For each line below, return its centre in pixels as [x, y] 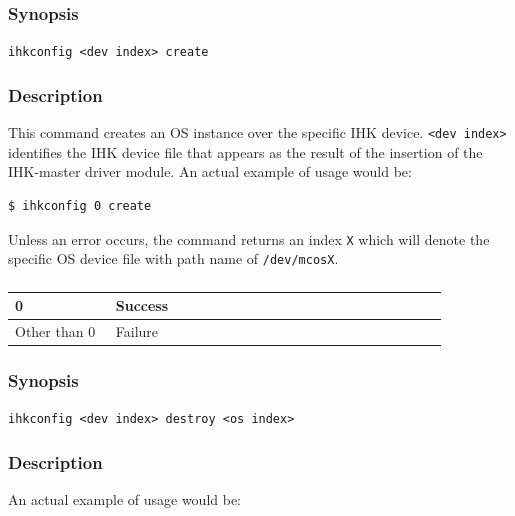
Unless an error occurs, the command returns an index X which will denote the [249, 238]
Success [142, 305]
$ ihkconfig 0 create [80, 205]
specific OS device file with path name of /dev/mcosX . [173, 258]
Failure [137, 331]
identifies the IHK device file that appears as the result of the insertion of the [245, 151]
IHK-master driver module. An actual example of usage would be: [210, 171]
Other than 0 [55, 331]
